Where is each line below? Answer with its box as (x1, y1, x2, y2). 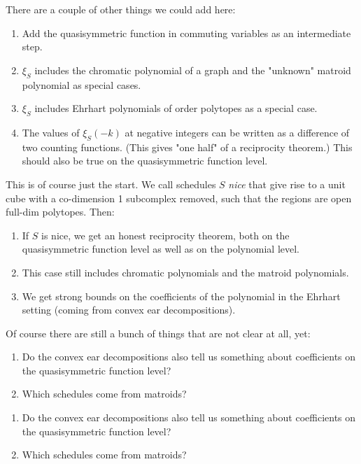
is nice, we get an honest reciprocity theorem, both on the (41, 227, 290, 242)
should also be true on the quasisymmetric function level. (22, 153, 268, 168)
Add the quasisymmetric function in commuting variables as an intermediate (22, 25, 351, 40)
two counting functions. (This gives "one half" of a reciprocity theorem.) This (22, 139, 353, 154)
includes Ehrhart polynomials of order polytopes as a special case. (34, 101, 318, 115)
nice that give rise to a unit (228, 176, 346, 191)
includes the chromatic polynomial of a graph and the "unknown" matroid (34, 62, 351, 77)
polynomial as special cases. (22, 77, 141, 92)
